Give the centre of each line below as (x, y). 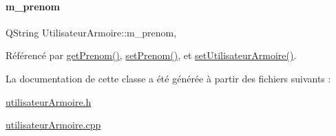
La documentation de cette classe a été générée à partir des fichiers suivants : (168, 78)
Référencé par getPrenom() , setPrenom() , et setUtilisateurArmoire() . (151, 55)
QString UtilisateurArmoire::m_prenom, (91, 32)
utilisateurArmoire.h (49, 101)
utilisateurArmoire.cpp (53, 125)
